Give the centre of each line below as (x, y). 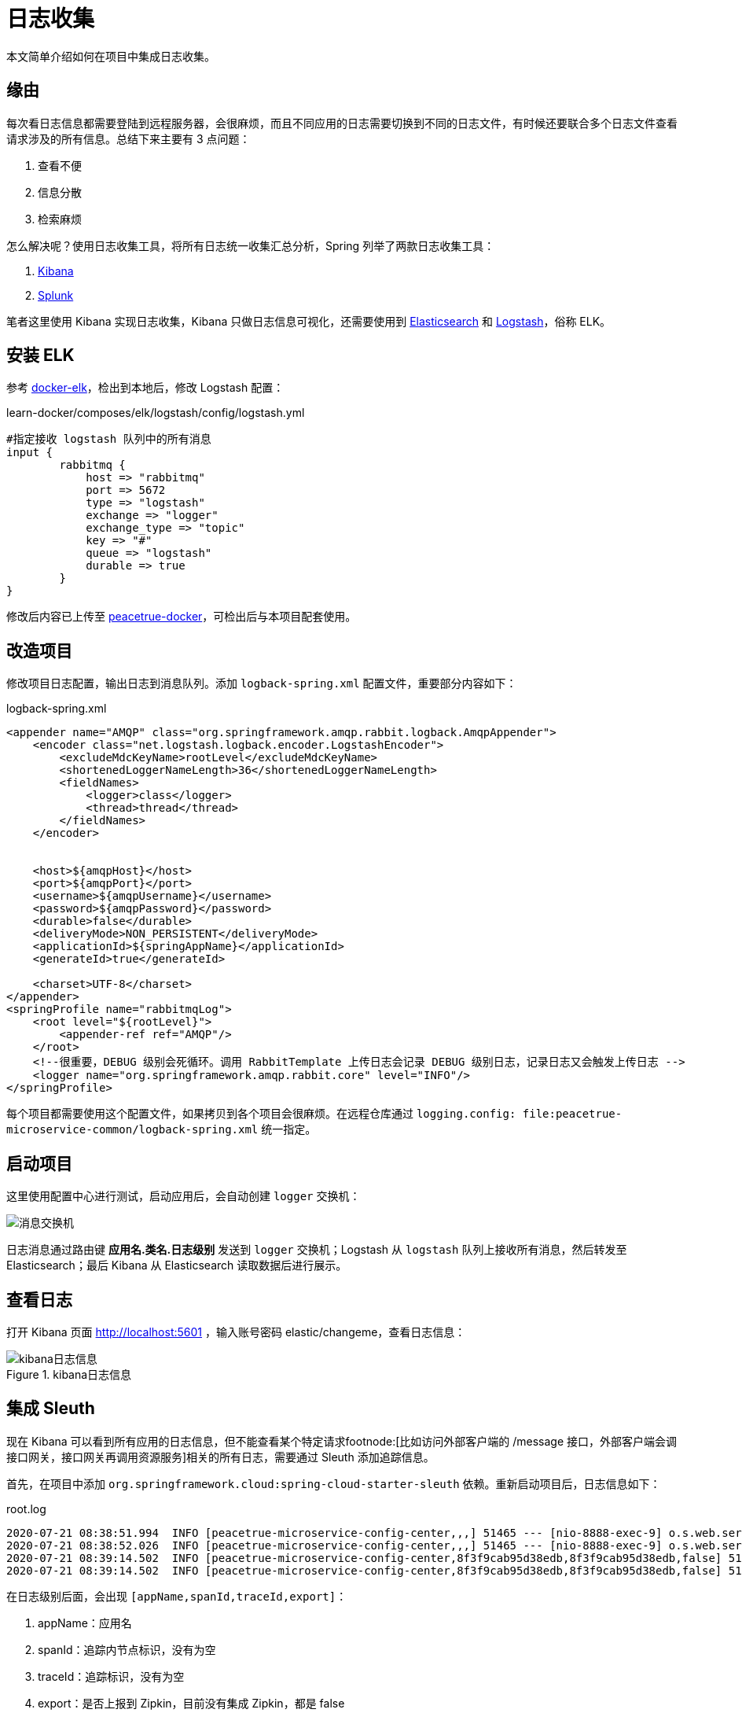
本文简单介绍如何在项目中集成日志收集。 (111, 56)
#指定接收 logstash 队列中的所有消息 (109, 439)
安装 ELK (40, 355)
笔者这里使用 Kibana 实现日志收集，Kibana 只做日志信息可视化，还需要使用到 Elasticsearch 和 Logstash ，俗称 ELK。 (309, 321)
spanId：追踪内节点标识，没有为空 (127, 1649)
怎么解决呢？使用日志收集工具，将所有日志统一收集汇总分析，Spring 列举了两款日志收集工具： (251, 245)
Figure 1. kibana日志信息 (69, 1374)
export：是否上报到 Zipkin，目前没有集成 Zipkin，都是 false (191, 1703)
